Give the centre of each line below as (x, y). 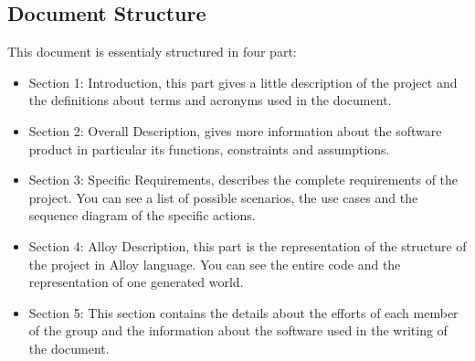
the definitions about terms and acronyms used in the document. (210, 100)
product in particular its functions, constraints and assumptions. (209, 149)
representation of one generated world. (136, 282)
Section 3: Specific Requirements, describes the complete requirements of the (243, 180)
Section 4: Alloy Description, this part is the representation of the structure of (248, 245)
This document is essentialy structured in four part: (152, 52)
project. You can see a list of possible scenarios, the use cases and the (223, 197)
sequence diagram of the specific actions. (142, 215)
